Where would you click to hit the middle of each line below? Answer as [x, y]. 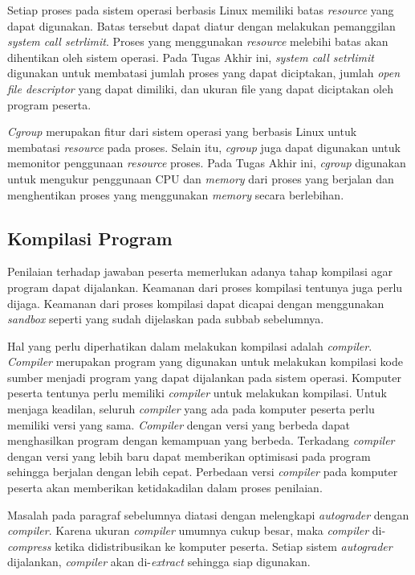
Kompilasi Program [90, 238]
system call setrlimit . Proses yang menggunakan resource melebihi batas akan [198, 41]
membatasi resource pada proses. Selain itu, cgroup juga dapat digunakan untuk [204, 147]
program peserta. [49, 104]
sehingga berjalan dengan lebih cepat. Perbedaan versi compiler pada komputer [203, 472]
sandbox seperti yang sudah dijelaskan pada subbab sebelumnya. [166, 319]
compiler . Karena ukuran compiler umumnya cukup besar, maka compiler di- [197, 530]
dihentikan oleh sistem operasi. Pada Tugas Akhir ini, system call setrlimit [191, 57]
